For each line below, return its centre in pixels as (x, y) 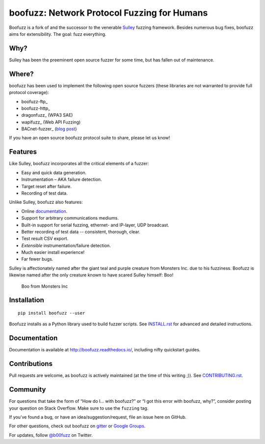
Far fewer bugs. (37, 259)
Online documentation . (44, 211)
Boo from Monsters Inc (45, 286)
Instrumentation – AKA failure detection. (62, 179)
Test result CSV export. (45, 239)
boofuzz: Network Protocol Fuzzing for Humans (108, 13)
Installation (26, 300)
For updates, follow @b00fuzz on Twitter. (51, 435)
